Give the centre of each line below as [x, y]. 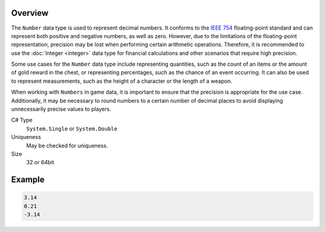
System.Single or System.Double [72, 128]
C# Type [22, 120]
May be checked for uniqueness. [67, 146]
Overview [30, 13]
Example [28, 180]
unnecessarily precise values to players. [61, 109]
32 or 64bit [40, 163]
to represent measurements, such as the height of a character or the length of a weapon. [122, 81]
